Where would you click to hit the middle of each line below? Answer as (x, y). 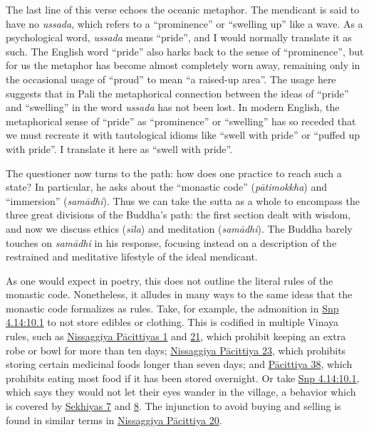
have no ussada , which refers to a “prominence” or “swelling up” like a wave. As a (184, 23)
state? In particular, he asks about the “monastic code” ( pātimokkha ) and (167, 187)
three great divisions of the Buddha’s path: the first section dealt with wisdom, (178, 215)
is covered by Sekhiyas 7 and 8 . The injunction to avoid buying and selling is (173, 406)
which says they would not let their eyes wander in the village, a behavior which (181, 392)
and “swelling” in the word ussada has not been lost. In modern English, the (173, 107)
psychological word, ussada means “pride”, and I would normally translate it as (179, 37)
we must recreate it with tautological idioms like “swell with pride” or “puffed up (183, 135)
